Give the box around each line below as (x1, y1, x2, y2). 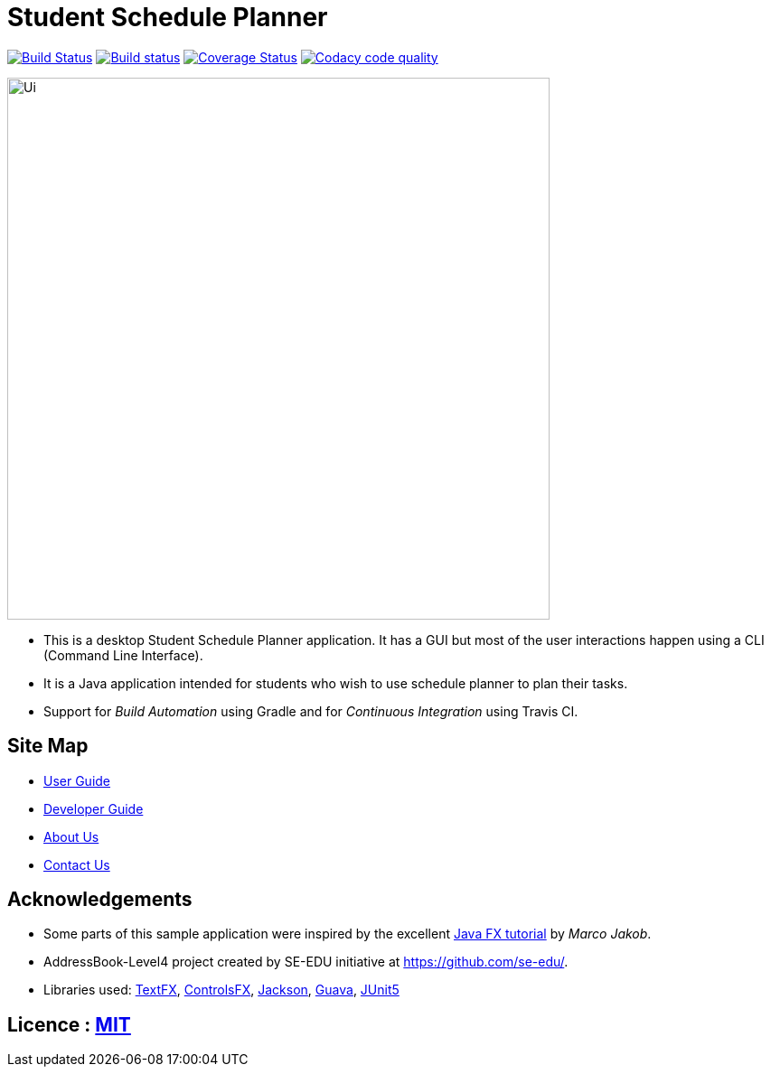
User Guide (43, 772, 111, 789)
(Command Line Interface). (43, 647, 203, 663)
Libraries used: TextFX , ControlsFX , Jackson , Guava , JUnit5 (43, 982, 400, 998)
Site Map (7, 734, 89, 758)
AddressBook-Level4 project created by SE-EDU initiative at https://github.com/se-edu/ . (43, 954, 569, 970)
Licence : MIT (7, 1013, 131, 1036)
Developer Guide (43, 800, 144, 817)
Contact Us (43, 856, 110, 873)
